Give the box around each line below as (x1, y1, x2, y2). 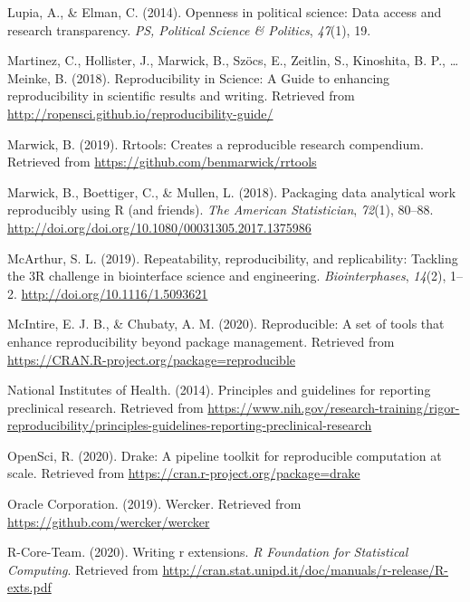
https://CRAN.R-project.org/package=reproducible (7, 349, 295, 368)
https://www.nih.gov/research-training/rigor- (207, 397, 460, 416)
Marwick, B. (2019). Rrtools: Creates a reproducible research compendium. (7, 134, 424, 153)
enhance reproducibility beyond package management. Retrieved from (7, 331, 395, 350)
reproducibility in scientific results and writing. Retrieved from (7, 86, 355, 105)
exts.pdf (7, 578, 52, 597)
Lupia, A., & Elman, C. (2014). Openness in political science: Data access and (7, 3, 442, 21)
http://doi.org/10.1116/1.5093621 (21, 283, 208, 302)
